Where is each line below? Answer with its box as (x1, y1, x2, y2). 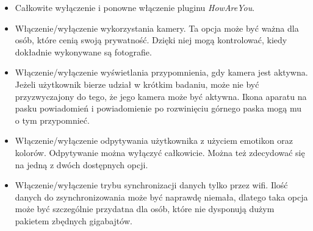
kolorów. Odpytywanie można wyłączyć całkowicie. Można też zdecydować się (15, 146, 305, 158)
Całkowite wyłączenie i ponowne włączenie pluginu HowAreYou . (15, 1, 255, 13)
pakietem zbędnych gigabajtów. (15, 214, 132, 227)
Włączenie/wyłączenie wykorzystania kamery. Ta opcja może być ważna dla (15, 21, 299, 34)
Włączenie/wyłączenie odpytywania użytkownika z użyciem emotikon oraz (15, 134, 293, 147)
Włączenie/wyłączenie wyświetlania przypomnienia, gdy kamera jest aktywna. (15, 66, 308, 79)
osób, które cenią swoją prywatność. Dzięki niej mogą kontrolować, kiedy (15, 34, 287, 46)
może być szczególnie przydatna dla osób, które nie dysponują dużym (15, 202, 275, 215)
